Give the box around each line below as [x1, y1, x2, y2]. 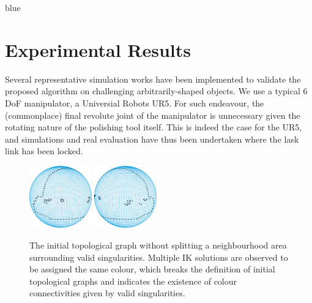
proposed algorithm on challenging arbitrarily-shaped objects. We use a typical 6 [5, 84, 308, 97]
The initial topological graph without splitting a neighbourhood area [29, 239, 287, 252]
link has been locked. [5, 144, 83, 157]
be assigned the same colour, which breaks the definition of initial [29, 263, 275, 275]
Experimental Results [5, 37, 191, 62]
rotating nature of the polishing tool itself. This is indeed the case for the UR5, [5, 121, 302, 133]
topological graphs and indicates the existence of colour [29, 274, 237, 287]
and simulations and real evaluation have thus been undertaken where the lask [5, 132, 299, 145]
